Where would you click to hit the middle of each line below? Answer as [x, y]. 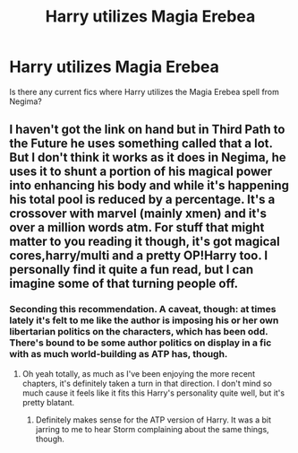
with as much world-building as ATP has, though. [119, 354]
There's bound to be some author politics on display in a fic [140, 343]
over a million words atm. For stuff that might [137, 227]
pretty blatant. [48, 402]
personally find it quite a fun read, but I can [132, 270]
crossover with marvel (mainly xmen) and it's [138, 214]
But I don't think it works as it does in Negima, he [148, 157]
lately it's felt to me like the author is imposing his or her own [144, 320]
